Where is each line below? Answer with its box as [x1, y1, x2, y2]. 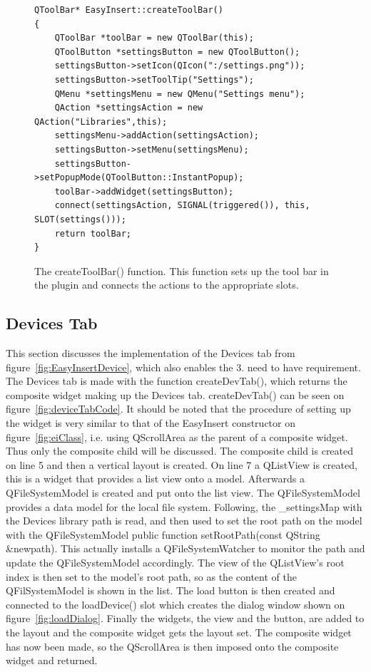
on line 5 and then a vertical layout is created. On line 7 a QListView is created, [6, 457, 357, 472]
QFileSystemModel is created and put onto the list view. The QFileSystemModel [6, 485, 360, 500]
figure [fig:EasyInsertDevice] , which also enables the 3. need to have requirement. [6, 359, 361, 374]
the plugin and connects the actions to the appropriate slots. [34, 277, 299, 292]
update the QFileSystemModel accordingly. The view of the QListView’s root [6, 554, 345, 569]
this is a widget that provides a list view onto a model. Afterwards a [6, 471, 305, 486]
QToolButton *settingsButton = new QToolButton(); [54, 46, 300, 57]
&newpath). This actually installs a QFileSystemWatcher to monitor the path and [6, 541, 365, 556]
